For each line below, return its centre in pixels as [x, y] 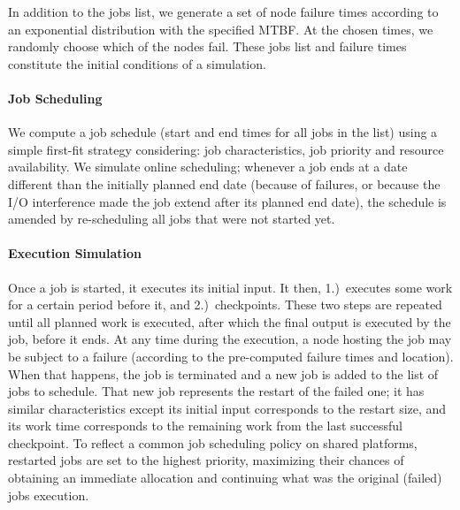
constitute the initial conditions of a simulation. [137, 63]
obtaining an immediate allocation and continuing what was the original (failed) [225, 478]
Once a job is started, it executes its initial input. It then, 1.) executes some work [230, 287]
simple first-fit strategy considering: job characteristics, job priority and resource [226, 149]
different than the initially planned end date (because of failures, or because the [224, 183]
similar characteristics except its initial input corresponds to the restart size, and [227, 408]
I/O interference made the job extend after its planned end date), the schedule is [227, 201]
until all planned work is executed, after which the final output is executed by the [230, 321]
